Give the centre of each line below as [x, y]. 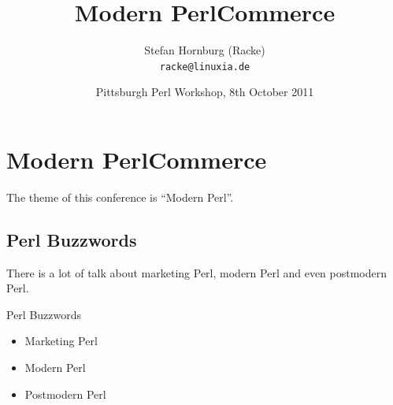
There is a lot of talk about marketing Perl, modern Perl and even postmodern [197, 272]
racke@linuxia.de [205, 67]
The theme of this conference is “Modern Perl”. [120, 197]
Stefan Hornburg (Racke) [205, 50]
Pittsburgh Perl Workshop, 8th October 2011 [205, 92]
